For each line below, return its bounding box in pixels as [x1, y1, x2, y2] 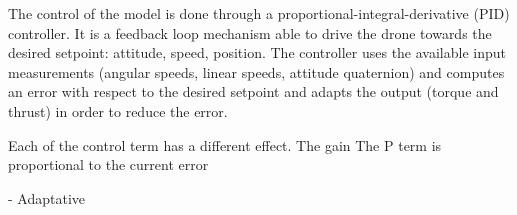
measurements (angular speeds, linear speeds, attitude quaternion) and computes [8, 61, 505, 82]
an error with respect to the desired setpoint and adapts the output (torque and [8, 81, 499, 102]
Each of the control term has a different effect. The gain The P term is [8, 134, 442, 155]
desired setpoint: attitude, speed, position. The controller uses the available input [8, 42, 506, 63]
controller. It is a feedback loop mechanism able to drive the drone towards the [8, 22, 492, 43]
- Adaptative [8, 187, 85, 208]
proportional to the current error [8, 154, 209, 175]
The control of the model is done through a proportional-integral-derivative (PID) [8, 3, 510, 23]
